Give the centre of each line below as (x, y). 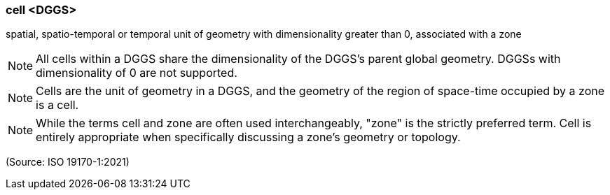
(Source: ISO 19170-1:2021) (68, 162)
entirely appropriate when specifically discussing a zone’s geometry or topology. (248, 137)
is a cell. (57, 105)
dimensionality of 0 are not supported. (137, 73)
